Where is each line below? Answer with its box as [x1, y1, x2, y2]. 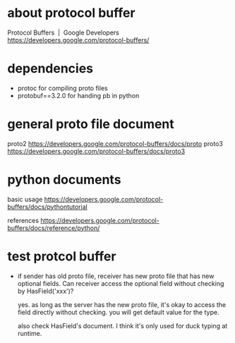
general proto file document [7, 116, 174, 132]
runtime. [17, 329, 42, 337]
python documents [7, 171, 121, 188]
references [7, 216, 40, 224]
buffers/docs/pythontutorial [7, 203, 88, 211]
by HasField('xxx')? [17, 287, 74, 295]
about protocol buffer [7, 5, 135, 21]
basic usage [7, 195, 43, 203]
